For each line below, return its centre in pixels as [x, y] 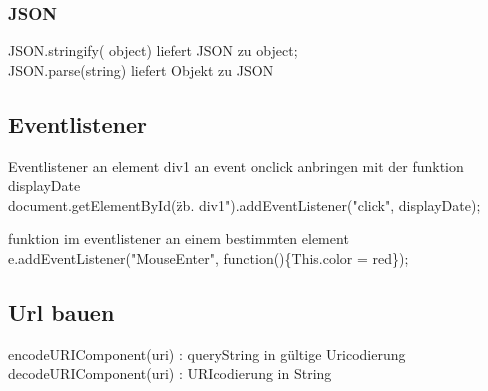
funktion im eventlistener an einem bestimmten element [178, 238]
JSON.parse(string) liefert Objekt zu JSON [141, 69]
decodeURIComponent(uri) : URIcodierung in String [170, 373]
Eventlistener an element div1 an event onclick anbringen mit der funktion [236, 165]
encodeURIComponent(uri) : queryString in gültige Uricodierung [207, 353]
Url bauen [61, 311]
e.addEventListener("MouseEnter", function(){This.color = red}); [208, 257]
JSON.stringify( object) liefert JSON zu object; [153, 50]
